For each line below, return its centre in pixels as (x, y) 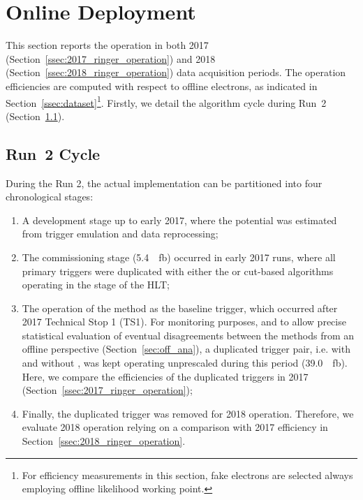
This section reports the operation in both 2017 (107, 45)
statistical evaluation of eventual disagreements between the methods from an (188, 335)
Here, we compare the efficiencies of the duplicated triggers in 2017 (165, 376)
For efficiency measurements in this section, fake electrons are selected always (187, 475)
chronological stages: (50, 197)
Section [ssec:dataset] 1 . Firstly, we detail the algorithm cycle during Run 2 (166, 101)
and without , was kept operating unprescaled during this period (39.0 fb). (185, 363)
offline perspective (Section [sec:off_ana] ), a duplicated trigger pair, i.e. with (186, 349)
